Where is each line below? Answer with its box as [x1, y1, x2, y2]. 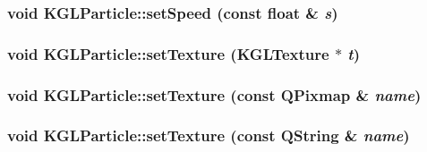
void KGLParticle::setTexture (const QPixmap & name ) [7, 83, 422, 106]
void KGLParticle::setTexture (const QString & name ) [7, 124, 410, 147]
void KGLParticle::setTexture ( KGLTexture [7, 42, 329, 64]
